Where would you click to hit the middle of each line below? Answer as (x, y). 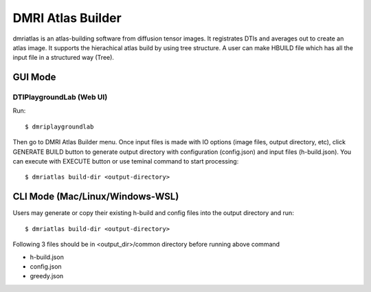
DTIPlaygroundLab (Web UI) (60, 98)
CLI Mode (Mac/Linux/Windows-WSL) (96, 197)
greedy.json (47, 276)
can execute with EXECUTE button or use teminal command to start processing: (126, 161)
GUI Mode (34, 77)
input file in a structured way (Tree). (64, 58)
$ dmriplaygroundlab (59, 126)
